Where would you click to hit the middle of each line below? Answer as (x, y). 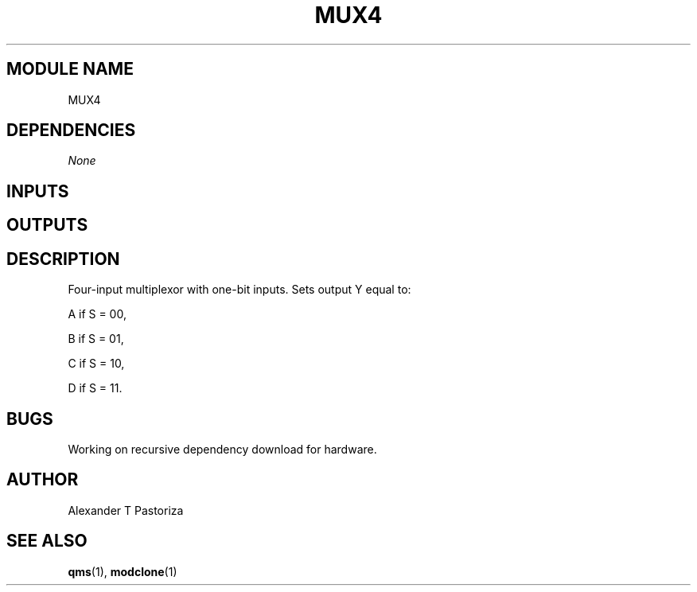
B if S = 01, (96, 339)
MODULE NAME (70, 69)
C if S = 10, (96, 364)
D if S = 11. (95, 388)
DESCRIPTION (63, 259)
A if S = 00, (97, 314)
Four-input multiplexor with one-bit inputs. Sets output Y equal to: (239, 290)
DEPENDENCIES (71, 130)
